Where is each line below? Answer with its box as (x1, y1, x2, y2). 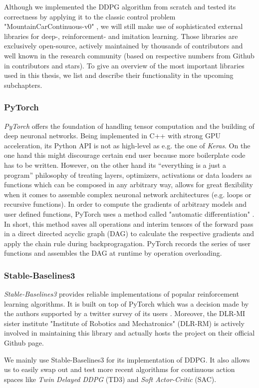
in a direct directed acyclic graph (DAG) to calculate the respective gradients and (4, 228, 255, 239)
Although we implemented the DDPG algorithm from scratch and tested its (4, 1, 236, 11)
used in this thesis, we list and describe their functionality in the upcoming (4, 70, 234, 80)
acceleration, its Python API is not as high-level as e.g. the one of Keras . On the (4, 140, 251, 150)
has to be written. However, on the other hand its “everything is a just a (4, 159, 226, 170)
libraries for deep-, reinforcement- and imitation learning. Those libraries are (4, 30, 238, 41)
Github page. (4, 338, 44, 348)
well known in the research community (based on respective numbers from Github (4, 50, 255, 60)
